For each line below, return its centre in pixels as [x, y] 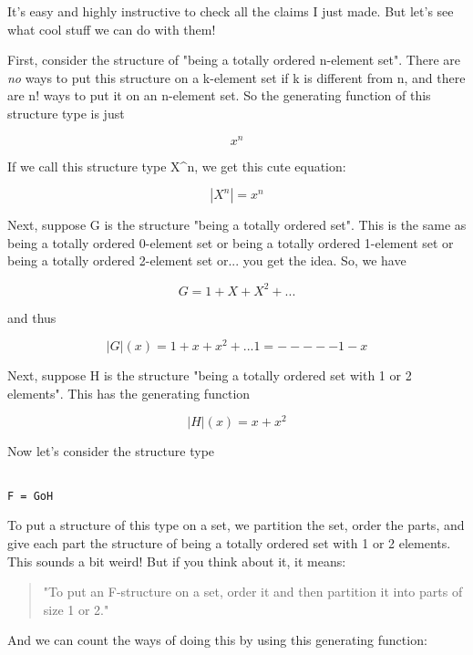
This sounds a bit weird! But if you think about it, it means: [177, 561]
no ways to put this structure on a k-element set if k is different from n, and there [236, 77]
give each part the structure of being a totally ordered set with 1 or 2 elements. [229, 542]
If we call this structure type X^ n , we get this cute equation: [177, 166]
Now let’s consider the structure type [111, 451]
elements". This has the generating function [129, 393]
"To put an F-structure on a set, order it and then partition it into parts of [253, 592]
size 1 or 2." [76, 609]
